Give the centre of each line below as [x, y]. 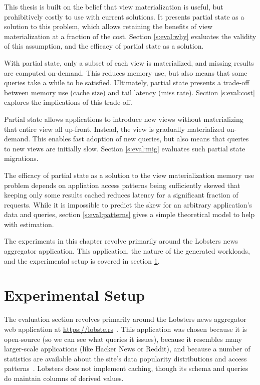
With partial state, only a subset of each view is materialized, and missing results [129, 62]
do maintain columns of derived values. [64, 378]
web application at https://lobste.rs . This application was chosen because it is [125, 329]
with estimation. [29, 224]
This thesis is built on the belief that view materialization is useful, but [114, 7]
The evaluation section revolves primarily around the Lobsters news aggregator [125, 319]
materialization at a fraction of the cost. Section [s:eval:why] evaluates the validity [130, 36]
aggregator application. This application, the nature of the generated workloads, [127, 251]
